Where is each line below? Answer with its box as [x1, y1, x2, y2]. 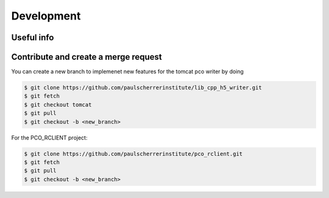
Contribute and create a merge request [11, 52, 162, 62]
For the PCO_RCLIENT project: [11, 134, 88, 141]
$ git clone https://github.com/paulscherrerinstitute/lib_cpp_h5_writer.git [24, 84, 262, 91]
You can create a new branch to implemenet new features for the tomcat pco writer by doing [11, 68, 244, 76]
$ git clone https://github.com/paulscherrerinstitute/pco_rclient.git [24, 150, 243, 157]
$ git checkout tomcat [24, 101, 92, 108]
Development [11, 9, 81, 23]
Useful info [11, 32, 54, 43]
